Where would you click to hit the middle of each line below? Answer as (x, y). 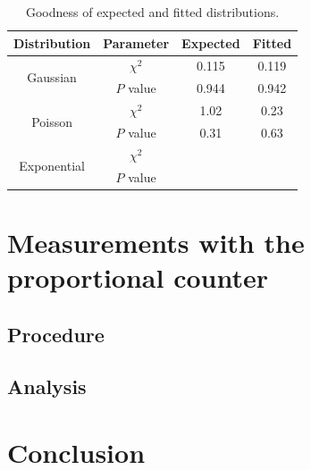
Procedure (56, 334)
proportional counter (138, 277)
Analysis (47, 386)
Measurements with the (156, 242)
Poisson (52, 121)
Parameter (136, 42)
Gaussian (52, 76)
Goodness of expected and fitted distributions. (152, 12)
